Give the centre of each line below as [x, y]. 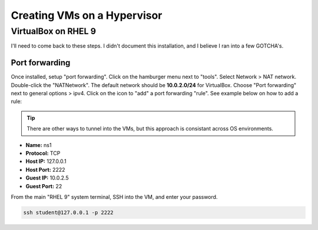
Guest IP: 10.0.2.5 [47, 178]
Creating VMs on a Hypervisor [87, 15]
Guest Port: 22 [44, 186]
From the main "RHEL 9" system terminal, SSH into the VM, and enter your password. [114, 196]
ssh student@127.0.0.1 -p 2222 [69, 212]
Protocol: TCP [43, 154]
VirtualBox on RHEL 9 [54, 31]
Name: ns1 [39, 145]
